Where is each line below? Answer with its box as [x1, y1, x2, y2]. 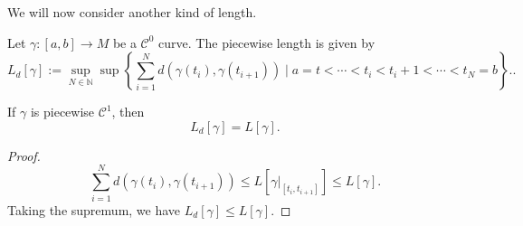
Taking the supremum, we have [7, 200, 181, 219]
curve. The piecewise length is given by [158, 33, 376, 52]
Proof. [7, 146, 41, 165]
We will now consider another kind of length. [7, 3, 257, 21]
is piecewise [30, 102, 95, 121]
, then [111, 102, 145, 121]
